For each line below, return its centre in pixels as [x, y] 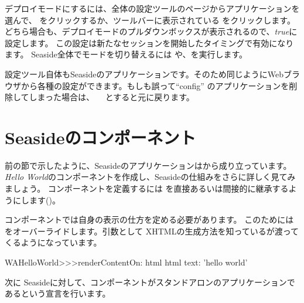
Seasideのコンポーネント [100, 137]
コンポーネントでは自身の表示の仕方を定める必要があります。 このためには [149, 219]
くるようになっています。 [53, 242]
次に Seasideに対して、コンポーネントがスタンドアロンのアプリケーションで [150, 282]
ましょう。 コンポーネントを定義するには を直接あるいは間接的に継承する [147, 188]
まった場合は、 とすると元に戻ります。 [116, 97]
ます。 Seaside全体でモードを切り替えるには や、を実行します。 [126, 54]
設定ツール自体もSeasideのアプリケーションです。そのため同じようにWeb [144, 74]
